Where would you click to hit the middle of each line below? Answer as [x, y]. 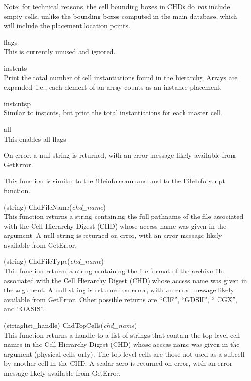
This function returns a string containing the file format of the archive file [114, 271]
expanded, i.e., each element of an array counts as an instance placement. [113, 87]
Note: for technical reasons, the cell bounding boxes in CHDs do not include [117, 6]
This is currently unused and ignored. [60, 51]
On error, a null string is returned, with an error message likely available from [120, 155]
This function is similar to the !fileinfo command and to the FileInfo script [115, 181]
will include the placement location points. [67, 26]
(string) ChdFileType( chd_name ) [54, 261]
